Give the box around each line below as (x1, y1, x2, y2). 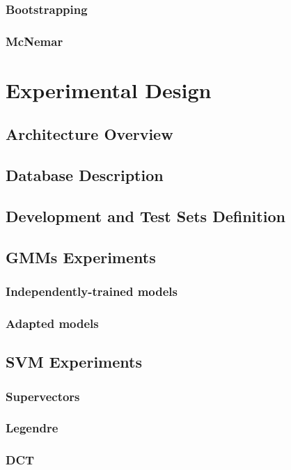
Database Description (6, 164, 164, 186)
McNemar (6, 32, 63, 49)
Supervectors (6, 387, 80, 405)
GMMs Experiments (6, 246, 156, 267)
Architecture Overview (6, 123, 173, 145)
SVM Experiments (6, 351, 142, 373)
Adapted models (6, 314, 99, 331)
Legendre (6, 419, 58, 437)
